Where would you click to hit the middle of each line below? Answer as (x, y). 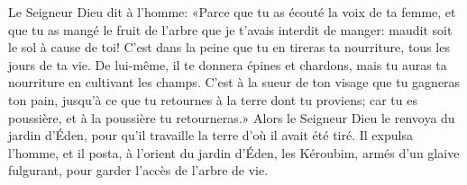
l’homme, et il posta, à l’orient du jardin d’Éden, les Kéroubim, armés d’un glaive (234, 152)
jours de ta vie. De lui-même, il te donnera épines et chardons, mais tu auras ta (228, 64)
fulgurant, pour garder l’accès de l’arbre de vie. (138, 170)
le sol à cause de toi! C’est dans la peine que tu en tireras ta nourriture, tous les (229, 47)
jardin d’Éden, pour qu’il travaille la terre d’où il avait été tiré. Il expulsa (211, 135)
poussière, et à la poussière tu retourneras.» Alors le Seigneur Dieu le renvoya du (232, 117)
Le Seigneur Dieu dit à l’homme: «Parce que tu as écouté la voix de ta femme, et (232, 12)
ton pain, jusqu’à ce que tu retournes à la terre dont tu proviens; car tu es (213, 99)
